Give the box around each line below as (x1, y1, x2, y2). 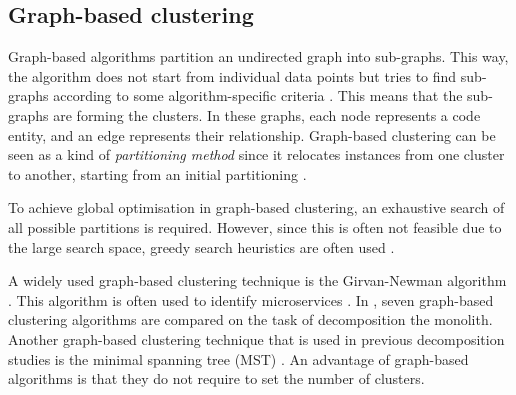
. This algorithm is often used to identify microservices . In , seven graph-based (8, 289, 494, 310)
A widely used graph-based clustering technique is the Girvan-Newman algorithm (8, 270, 507, 291)
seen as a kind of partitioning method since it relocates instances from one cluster (8, 144, 505, 165)
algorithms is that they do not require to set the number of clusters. (8, 368, 425, 389)
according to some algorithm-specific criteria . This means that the (53, 85, 463, 106)
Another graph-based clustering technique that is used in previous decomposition (8, 328, 505, 349)
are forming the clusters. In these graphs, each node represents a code (53, 104, 481, 125)
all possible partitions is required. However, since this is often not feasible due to (8, 216, 502, 237)
